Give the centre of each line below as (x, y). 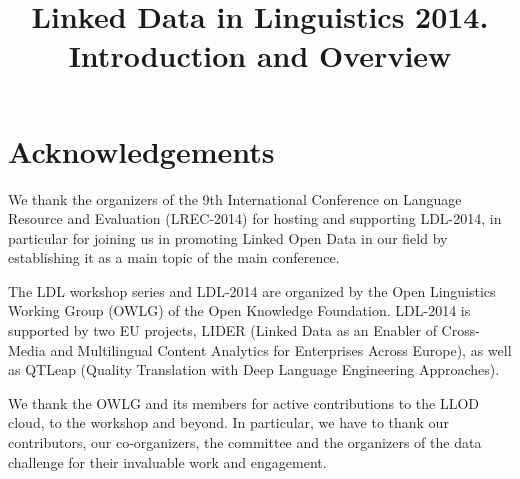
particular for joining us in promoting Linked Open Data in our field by (228, 237)
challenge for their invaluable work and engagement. (167, 461)
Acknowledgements (141, 150)
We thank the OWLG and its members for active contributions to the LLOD (244, 402)
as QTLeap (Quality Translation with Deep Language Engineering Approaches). (254, 369)
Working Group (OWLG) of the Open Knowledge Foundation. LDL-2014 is (239, 310)
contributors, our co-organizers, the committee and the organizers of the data (245, 442)
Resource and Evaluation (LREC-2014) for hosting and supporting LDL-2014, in (255, 218)
